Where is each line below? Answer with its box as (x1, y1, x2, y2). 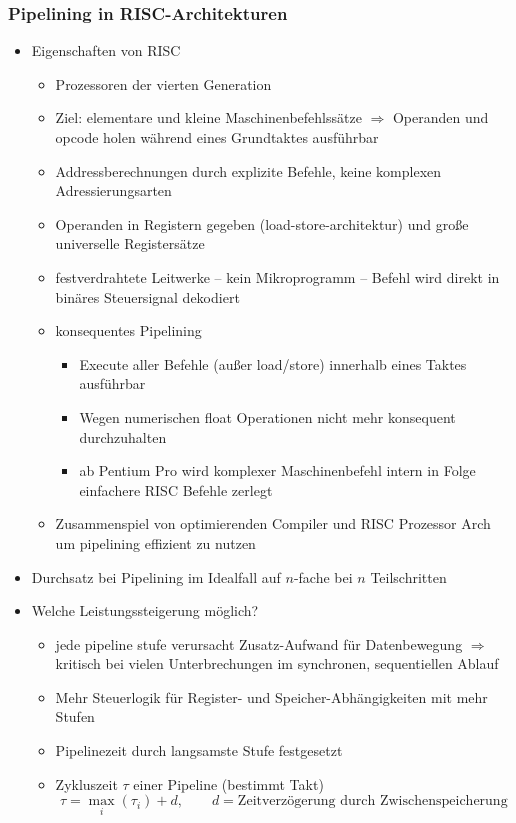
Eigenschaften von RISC (31, 40, 181, 61)
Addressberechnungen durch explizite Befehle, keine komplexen (55, 160, 442, 181)
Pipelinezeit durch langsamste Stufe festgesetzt (55, 740, 343, 761)
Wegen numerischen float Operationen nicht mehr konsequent (79, 406, 456, 427)
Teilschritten (370, 566, 447, 587)
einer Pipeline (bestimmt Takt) (133, 773, 324, 794)
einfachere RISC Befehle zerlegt (79, 479, 273, 500)
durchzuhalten (79, 426, 167, 447)
